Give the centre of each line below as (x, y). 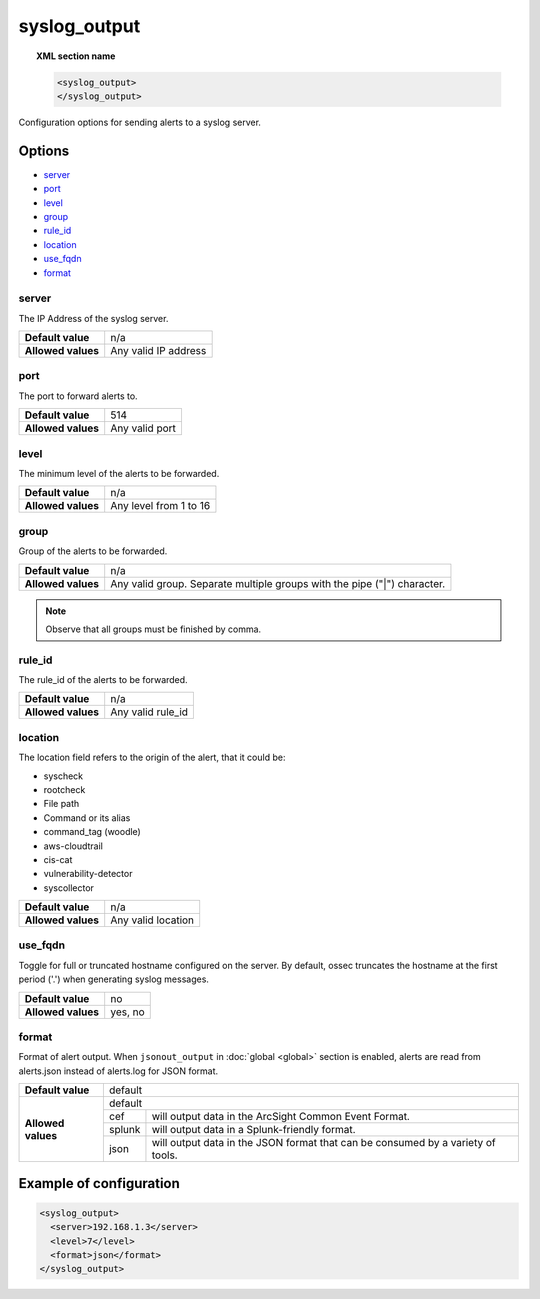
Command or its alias (87, 817)
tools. (165, 1155)
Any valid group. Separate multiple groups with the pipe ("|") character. (278, 583)
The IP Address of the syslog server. (93, 318)
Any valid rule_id (149, 712)
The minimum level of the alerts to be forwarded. (119, 473)
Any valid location (152, 920)
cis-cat (58, 859)
